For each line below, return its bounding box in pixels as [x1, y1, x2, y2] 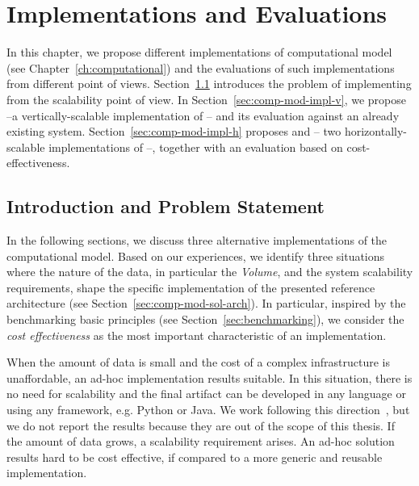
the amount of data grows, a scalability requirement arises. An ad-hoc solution [6, 433, 395, 450]
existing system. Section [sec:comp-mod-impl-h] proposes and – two [6, 123, 341, 140]
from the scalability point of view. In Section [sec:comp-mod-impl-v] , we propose [6, 90, 406, 107]
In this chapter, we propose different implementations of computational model [6, 44, 392, 61]
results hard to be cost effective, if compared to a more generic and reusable [6, 448, 383, 465]
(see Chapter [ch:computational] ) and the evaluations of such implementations [6, 59, 395, 76]
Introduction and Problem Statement [6, 194, 325, 219]
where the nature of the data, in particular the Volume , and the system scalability [6, 263, 413, 280]
